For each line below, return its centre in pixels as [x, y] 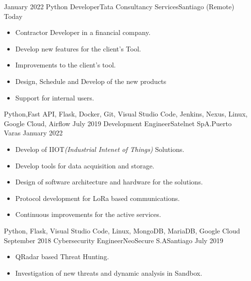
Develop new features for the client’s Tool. [78, 48]
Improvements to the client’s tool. [66, 65]
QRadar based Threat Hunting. [62, 256]
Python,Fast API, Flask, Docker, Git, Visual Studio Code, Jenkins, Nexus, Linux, [126, 114]
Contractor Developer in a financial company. [83, 32]
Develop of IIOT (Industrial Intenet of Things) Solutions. [100, 149]
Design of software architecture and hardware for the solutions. [109, 182]
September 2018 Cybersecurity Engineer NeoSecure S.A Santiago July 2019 [114, 240]
